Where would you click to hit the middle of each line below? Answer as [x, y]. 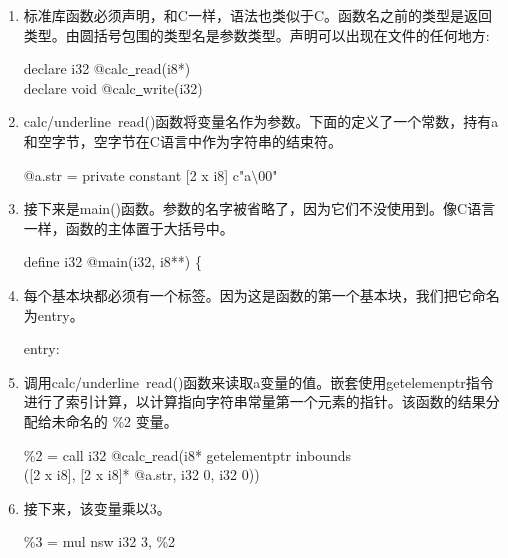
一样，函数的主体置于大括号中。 [128, 227]
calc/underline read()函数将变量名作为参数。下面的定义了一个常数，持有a [261, 121]
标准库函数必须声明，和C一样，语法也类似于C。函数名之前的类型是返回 [258, 15]
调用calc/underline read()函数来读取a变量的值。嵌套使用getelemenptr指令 [258, 381]
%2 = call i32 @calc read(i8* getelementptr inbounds [187, 454]
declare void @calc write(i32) [113, 87]
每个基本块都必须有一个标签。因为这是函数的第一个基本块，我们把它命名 [261, 294]
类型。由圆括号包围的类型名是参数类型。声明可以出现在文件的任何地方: [256, 34]
